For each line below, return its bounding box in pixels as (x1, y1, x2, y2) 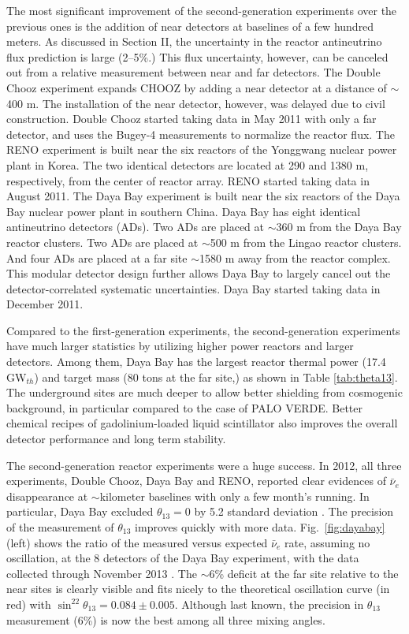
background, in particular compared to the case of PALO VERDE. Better (6, 399, 363, 416)
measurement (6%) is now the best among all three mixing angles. (6, 611, 325, 628)
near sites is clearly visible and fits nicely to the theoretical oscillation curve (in (6, 580, 390, 597)
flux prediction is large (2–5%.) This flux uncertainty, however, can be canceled (6, 48, 389, 65)
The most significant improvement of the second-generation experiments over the (6, 2, 397, 18)
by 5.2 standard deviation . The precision (194, 503, 394, 520)
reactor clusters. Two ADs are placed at (6, 233, 199, 250)
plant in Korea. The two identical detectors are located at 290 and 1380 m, (6, 156, 369, 173)
